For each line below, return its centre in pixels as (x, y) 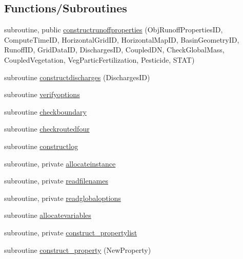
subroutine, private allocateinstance (60, 163)
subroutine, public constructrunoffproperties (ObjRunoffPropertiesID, (114, 30)
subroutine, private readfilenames (56, 181)
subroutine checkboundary (45, 111)
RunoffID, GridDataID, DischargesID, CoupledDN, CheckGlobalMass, (114, 50)
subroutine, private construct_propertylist (71, 232)
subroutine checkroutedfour (47, 129)
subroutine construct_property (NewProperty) (78, 249)
